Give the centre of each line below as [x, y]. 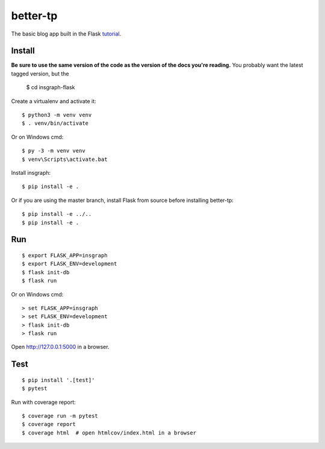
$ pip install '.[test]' [58, 380]
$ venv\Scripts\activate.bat [65, 159]
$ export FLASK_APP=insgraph [65, 255]
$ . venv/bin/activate [55, 123]
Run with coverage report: [44, 402]
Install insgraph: [31, 172]
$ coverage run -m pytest [60, 416]
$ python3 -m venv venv [57, 115]
